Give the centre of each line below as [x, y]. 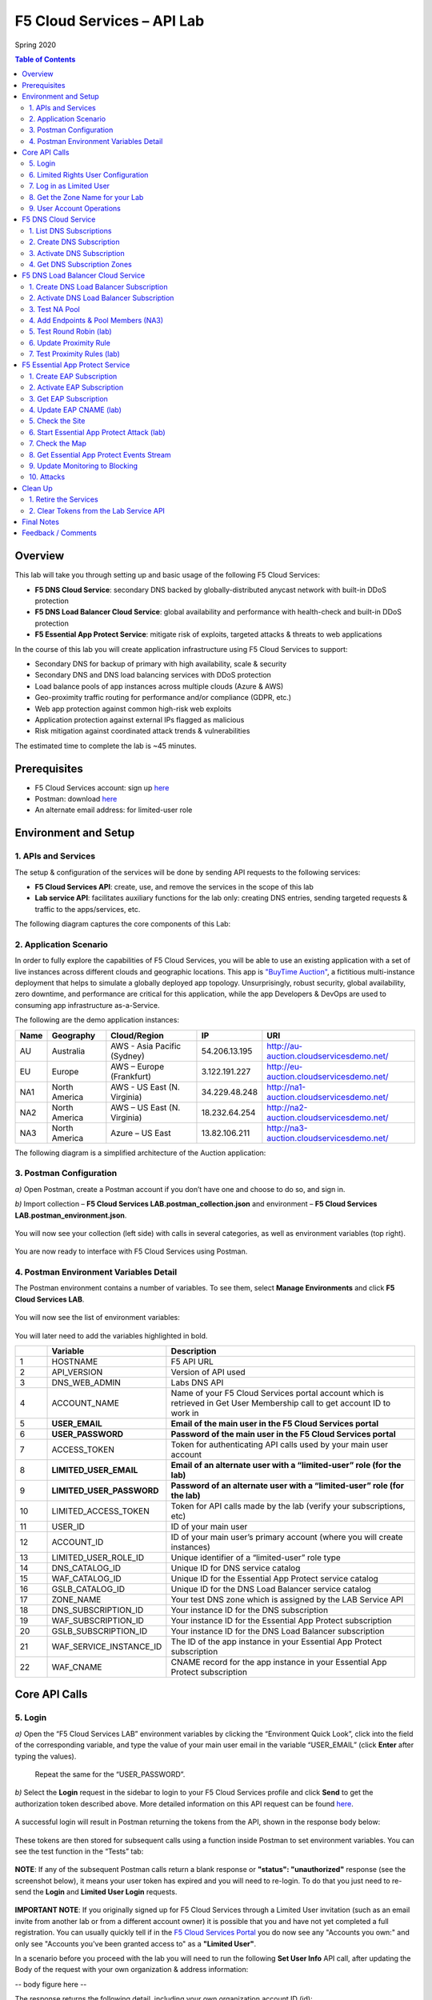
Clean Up [37, 488]
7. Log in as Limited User [70, 186]
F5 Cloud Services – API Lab [110, 21]
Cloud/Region [137, 1035]
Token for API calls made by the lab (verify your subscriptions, [288, 1506]
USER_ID [68, 1526]
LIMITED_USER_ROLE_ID [98, 1558]
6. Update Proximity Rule [70, 342]
